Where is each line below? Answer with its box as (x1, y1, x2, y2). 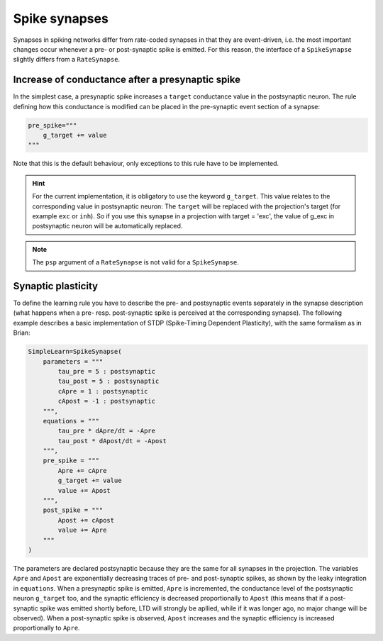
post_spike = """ (43, 506, 104, 514)
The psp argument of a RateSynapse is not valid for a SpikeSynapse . (32, 258, 239, 267)
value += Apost (57, 486, 111, 494)
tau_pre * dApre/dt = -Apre (57, 427, 156, 435)
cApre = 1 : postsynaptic (57, 387, 148, 395)
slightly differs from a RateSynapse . (13, 55, 121, 64)
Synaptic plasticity (13, 280, 99, 292)
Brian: (13, 328, 31, 337)
